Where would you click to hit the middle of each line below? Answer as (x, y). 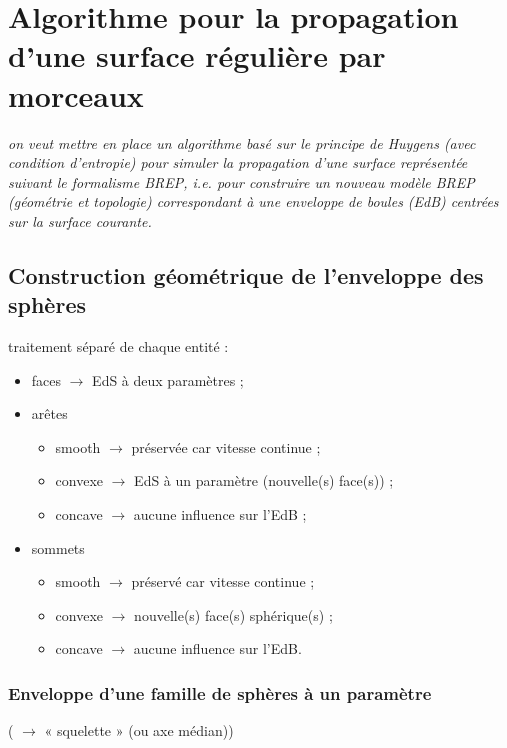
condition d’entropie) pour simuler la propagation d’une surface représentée (238, 162)
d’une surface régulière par (197, 55)
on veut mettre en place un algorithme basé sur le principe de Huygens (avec (242, 142)
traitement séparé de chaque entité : (118, 346)
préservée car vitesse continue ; (226, 446)
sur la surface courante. (80, 220)
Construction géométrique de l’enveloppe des (246, 274)
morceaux (76, 94)
